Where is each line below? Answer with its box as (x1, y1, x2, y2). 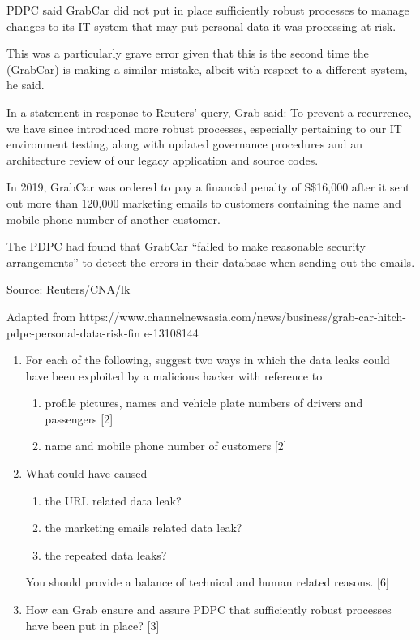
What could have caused (25, 465, 148, 482)
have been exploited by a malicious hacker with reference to (25, 367, 323, 384)
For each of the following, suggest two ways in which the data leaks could (25, 351, 390, 368)
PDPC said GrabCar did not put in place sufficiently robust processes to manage (6, 2, 409, 18)
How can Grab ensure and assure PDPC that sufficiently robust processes (25, 601, 392, 618)
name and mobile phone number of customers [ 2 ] (45, 437, 287, 454)
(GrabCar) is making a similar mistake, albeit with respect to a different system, (6, 60, 408, 77)
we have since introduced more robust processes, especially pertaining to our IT (6, 119, 402, 136)
